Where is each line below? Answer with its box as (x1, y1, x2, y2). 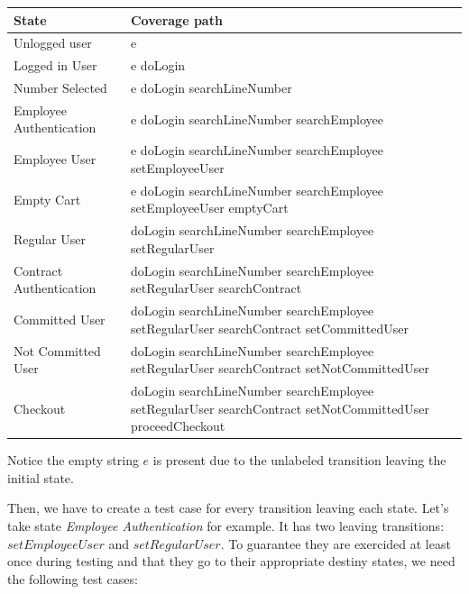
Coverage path (130, 10, 223, 29)
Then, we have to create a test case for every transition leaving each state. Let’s (7, 498, 449, 517)
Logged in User (14, 56, 97, 75)
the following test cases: (7, 569, 138, 588)
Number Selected (14, 78, 107, 97)
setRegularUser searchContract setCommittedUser (130, 318, 409, 337)
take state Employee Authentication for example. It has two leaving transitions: (7, 516, 445, 535)
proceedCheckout (130, 416, 225, 435)
